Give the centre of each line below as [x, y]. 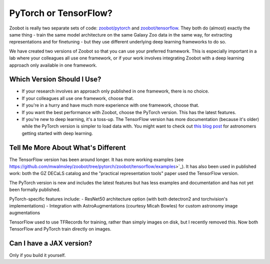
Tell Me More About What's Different [67, 147]
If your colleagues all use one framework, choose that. [78, 98]
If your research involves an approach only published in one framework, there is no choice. [115, 91]
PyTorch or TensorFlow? [61, 13]
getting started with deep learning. [57, 133]
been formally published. [35, 189]
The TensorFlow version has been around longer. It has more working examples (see [96, 159]
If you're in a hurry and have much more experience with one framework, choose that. [110, 105]
